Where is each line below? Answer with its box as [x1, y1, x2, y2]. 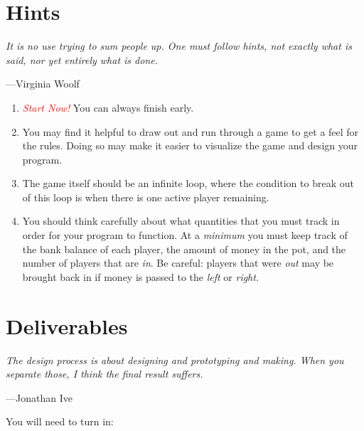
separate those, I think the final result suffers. [6, 366, 203, 381]
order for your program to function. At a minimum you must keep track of [22, 228, 348, 243]
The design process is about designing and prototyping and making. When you [6, 352, 344, 367]
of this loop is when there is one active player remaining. [22, 189, 269, 204]
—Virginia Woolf [6, 76, 80, 91]
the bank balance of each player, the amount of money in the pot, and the [22, 241, 346, 256]
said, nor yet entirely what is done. [6, 52, 158, 67]
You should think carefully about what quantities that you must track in [22, 213, 340, 228]
